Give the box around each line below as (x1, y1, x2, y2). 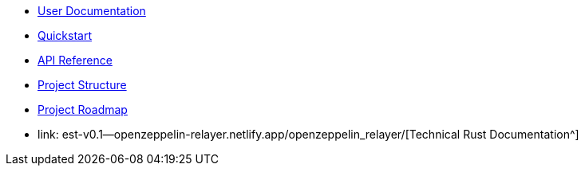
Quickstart (38, 29, 93, 42)
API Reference (38, 53, 113, 67)
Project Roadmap (38, 103, 128, 116)
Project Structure (38, 78, 127, 92)
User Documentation (38, 4, 146, 18)
